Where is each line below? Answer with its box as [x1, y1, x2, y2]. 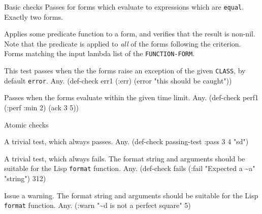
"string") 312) [4, 173, 46, 184]
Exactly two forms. [4, 11, 63, 22]
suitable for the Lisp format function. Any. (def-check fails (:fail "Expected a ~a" [4, 163, 255, 174]
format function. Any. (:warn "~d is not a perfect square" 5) [4, 200, 191, 210]
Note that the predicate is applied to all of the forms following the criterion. [4, 38, 241, 49]
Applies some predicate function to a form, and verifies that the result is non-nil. [4, 28, 255, 39]
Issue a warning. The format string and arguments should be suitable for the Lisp [4, 190, 258, 200]
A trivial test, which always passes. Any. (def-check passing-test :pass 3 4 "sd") [4, 136, 249, 147]
